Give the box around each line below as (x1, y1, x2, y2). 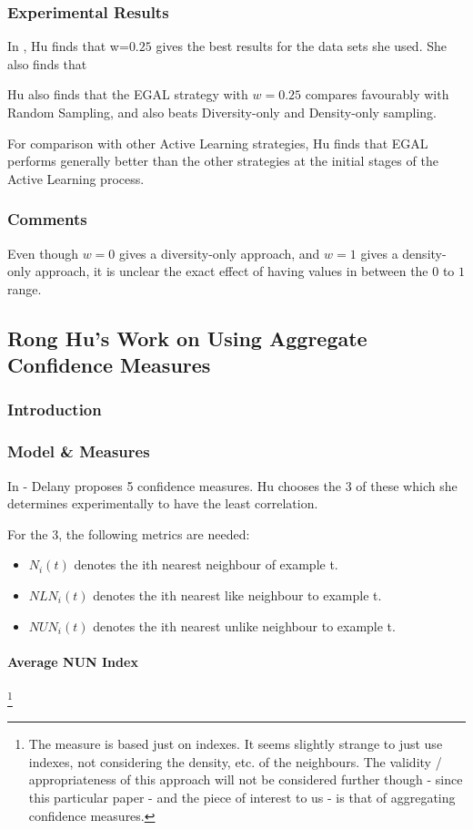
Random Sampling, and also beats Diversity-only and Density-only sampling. (7, 103, 437, 121)
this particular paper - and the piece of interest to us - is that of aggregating (28, 788, 456, 806)
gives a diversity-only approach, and (119, 243, 320, 262)
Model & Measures (7, 440, 150, 463)
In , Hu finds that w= (7, 36, 129, 56)
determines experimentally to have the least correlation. (7, 494, 318, 513)
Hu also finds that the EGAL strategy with (7, 85, 248, 104)
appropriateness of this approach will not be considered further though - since (28, 770, 463, 789)
